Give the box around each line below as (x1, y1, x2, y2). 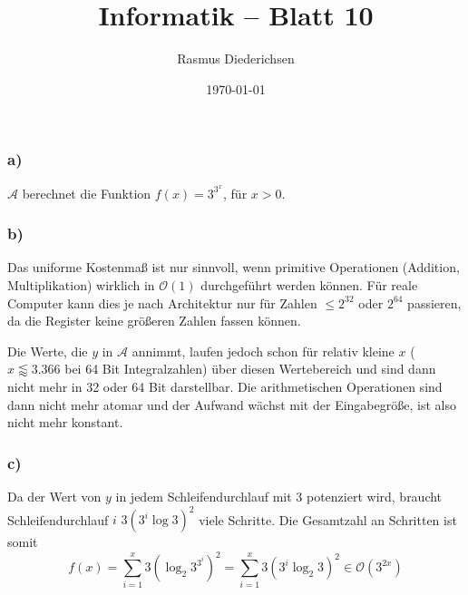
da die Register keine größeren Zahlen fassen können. (7, 311, 301, 330)
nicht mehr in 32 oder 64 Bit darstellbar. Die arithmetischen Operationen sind (7, 377, 443, 396)
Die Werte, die (7, 341, 88, 360)
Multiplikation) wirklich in (7, 276, 155, 295)
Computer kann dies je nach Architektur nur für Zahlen (7, 293, 317, 312)
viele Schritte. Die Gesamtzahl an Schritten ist (199, 510, 457, 529)
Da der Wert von (7, 487, 102, 506)
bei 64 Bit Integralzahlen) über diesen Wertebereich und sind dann (64, 359, 436, 378)
